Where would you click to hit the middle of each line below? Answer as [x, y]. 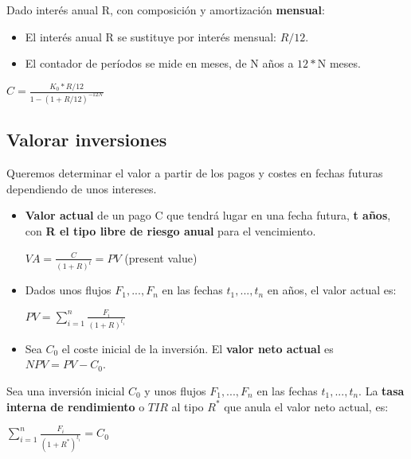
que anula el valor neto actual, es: [306, 406]
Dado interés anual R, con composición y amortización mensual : [166, 10]
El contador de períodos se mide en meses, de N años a [159, 63]
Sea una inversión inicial [66, 391]
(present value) [161, 257]
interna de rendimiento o [76, 406]
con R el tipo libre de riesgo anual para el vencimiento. [170, 230]
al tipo [188, 406]
